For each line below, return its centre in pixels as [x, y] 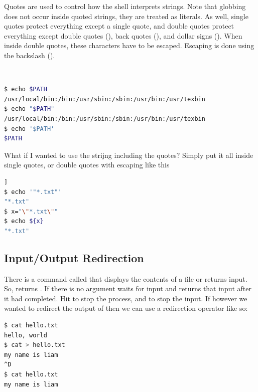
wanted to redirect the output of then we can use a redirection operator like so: [126, 308]
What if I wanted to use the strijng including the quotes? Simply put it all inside [129, 155]
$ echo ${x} [24, 221]
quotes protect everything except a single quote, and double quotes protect [119, 26]
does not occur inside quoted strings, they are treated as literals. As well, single [126, 16]
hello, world [26, 335]
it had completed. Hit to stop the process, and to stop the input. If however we [126, 298]
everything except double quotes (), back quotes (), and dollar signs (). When [123, 35]
